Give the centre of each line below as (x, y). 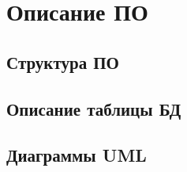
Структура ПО (63, 61)
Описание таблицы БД (94, 108)
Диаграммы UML (77, 155)
